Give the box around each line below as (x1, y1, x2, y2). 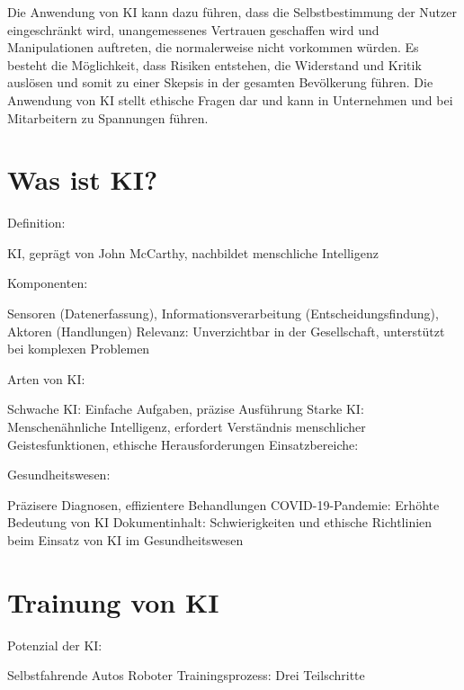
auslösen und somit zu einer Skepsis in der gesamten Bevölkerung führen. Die (7, 73, 433, 92)
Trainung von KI (7, 583, 219, 620)
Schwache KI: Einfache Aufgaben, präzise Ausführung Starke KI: (7, 399, 364, 418)
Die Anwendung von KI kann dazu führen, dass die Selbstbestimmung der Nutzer (7, 3, 457, 21)
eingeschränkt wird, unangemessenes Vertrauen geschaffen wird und (7, 20, 379, 39)
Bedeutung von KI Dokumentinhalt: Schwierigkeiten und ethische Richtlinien (7, 513, 433, 532)
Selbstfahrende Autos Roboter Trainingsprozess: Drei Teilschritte (7, 666, 365, 685)
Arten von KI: (7, 369, 85, 388)
